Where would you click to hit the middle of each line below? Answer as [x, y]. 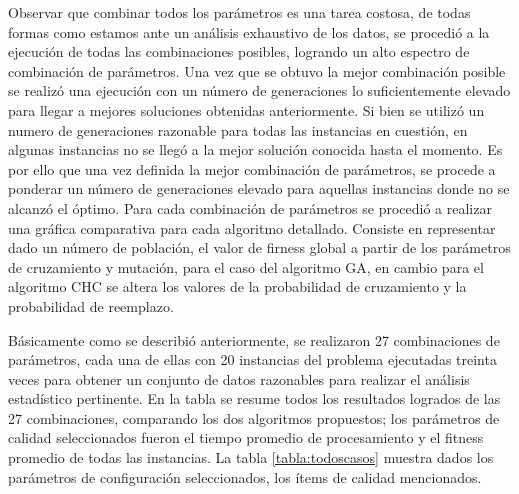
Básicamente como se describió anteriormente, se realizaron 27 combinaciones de [254, 339]
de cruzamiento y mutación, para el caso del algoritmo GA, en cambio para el [246, 266]
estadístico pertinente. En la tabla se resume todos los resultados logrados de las [254, 398]
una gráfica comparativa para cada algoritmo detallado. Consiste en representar [252, 227]
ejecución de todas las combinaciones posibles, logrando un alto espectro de [239, 51]
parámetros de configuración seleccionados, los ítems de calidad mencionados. [245, 476]
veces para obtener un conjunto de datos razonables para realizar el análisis [239, 378]
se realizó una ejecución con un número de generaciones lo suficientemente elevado [259, 90]
